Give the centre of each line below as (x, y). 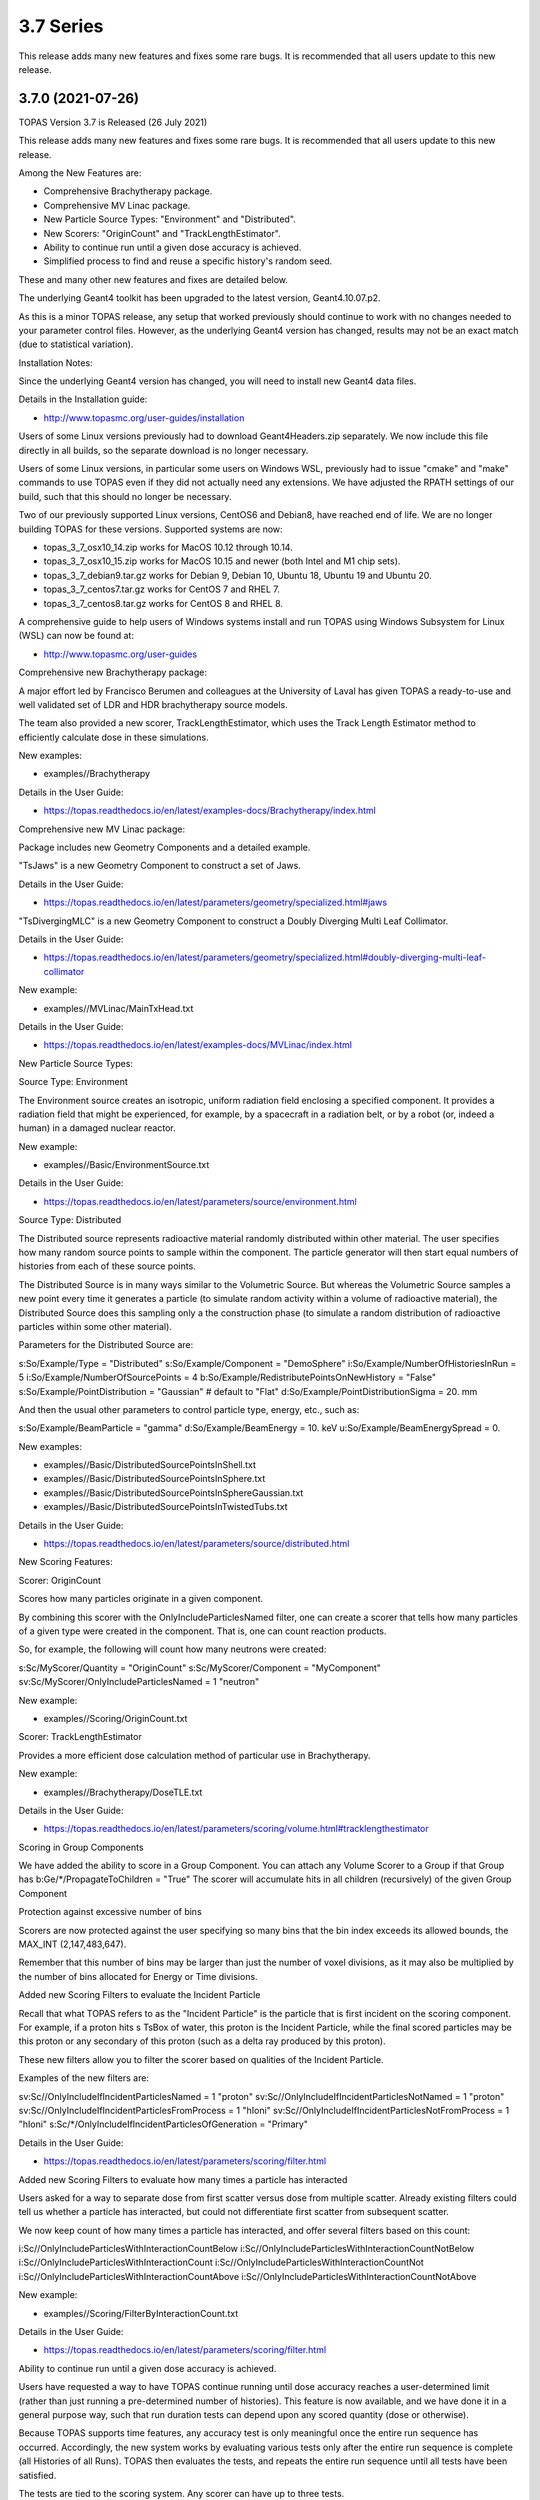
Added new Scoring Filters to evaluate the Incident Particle (139, 1995)
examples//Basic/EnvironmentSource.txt (126, 1165)
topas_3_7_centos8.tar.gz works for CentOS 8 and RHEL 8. (163, 603)
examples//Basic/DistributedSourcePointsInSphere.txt (154, 1479)
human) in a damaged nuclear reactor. (97, 1128)
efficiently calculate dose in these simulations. (113, 737)
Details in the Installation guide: (83, 399)
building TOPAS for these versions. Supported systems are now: (151, 529)
